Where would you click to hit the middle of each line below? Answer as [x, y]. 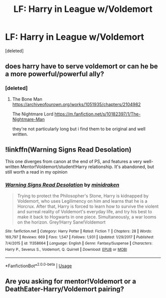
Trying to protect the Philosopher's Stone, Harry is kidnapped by [83, 196]
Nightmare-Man [28, 119]
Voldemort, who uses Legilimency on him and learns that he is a [82, 201]
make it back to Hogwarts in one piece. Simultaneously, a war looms [87, 217]
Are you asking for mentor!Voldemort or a [71, 281]
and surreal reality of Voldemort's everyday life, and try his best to [84, 211]
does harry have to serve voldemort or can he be [82, 66]
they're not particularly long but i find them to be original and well [79, 129]
